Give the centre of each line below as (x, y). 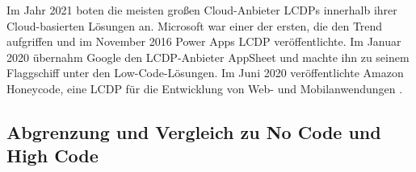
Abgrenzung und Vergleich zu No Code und (194, 131)
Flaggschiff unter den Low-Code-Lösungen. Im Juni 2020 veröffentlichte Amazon (205, 73)
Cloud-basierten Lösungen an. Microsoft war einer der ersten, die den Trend (195, 25)
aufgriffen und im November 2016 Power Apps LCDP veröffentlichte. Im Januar (204, 41)
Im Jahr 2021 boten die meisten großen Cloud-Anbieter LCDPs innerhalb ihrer (202, 10)
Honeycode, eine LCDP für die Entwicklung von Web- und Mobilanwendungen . (205, 88)
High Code (53, 156)
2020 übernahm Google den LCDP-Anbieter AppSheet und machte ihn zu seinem (208, 57)
